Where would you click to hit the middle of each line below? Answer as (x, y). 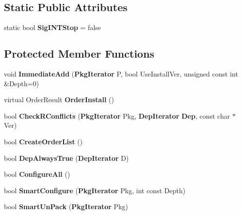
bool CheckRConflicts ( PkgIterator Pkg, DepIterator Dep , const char (117, 115)
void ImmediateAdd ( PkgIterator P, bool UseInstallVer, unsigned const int (121, 74)
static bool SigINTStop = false (53, 27)
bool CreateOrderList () (43, 141)
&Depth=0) (22, 83)
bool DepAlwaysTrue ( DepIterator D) (66, 158)
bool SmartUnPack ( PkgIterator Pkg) (66, 207)
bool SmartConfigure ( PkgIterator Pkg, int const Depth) (95, 190)
